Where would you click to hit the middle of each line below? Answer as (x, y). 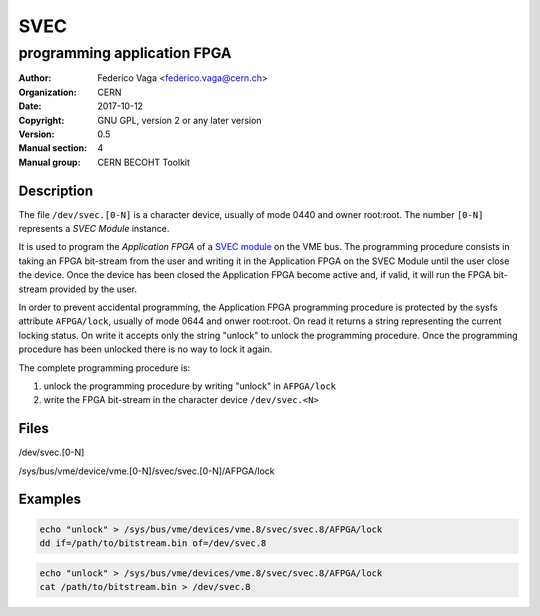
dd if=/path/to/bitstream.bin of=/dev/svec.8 (153, 543)
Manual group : (49, 162)
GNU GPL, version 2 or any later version (179, 120)
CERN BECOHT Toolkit (143, 162)
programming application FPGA (125, 53)
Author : (35, 78)
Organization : (47, 92)
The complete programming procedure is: (104, 367)
